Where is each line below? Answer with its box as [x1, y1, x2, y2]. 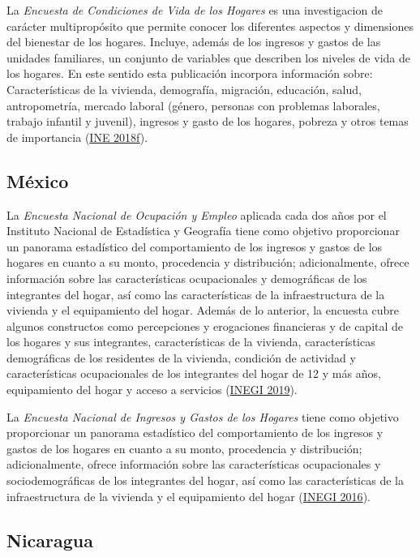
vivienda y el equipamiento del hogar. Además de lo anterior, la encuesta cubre [6, 302, 400, 319]
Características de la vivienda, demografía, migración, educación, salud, [6, 80, 362, 97]
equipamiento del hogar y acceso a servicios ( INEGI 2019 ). [6, 381, 298, 398]
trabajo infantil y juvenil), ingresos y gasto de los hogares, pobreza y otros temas [6, 113, 409, 130]
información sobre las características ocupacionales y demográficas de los [6, 269, 367, 286]
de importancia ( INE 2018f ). [6, 128, 148, 145]
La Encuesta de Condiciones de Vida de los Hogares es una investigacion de [6, 2, 383, 18]
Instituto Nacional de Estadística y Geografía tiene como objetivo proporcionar [6, 222, 400, 239]
